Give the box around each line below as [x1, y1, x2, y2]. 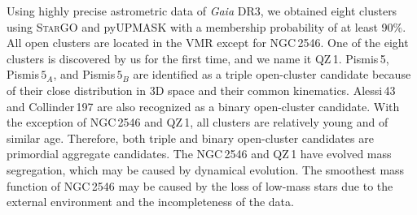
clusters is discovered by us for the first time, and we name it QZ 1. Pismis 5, [7, 49, 389, 67]
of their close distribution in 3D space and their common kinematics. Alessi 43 [7, 81, 396, 98]
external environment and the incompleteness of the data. [7, 193, 294, 210]
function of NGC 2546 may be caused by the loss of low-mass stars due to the [7, 177, 393, 194]
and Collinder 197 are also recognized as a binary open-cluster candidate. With [7, 97, 400, 114]
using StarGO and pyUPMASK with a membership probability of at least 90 [7, 18, 393, 35]
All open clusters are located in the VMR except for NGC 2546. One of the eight [7, 34, 409, 51]
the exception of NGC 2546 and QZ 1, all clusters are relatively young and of [7, 114, 388, 131]
